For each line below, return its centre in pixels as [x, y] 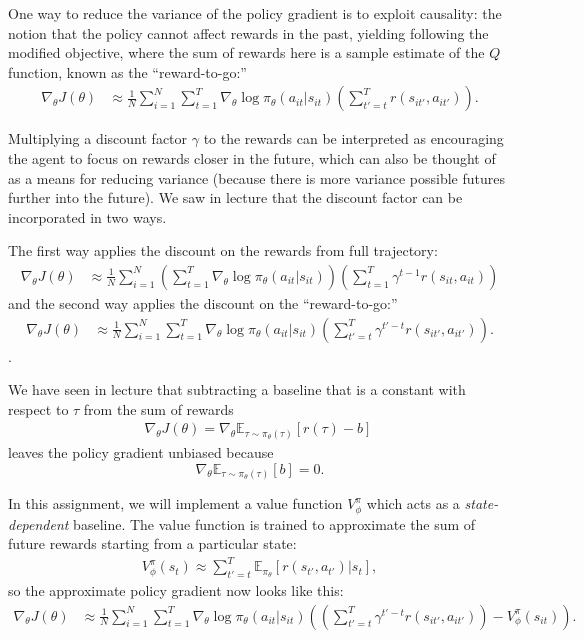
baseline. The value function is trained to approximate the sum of [274, 523]
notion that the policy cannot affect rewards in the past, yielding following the [248, 32]
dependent [38, 523]
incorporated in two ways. [87, 216]
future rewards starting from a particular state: [152, 543]
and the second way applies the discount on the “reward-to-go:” [203, 303]
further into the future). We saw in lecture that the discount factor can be [235, 197]
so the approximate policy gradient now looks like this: [176, 590]
